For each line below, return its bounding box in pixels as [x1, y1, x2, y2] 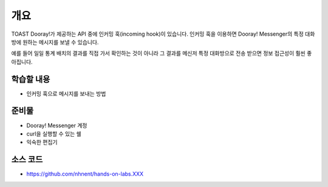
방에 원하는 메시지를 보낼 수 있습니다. [11, 38, 99, 45]
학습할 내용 [11, 74, 50, 84]
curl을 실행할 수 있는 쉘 [26, 130, 81, 137]
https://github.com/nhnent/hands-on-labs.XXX [26, 170, 144, 178]
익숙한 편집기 [26, 139, 58, 146]
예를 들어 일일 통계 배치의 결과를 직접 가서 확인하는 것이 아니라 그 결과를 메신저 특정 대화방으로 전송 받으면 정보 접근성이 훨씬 [11, 50, 306, 57]
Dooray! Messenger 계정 [26, 122, 87, 129]
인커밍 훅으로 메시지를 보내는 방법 [26, 90, 106, 97]
